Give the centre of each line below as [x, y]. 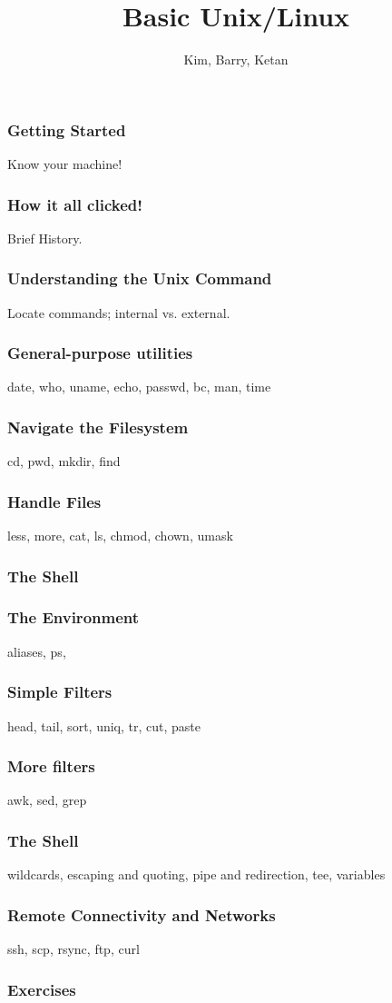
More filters [51, 766]
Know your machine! [65, 164]
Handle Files [54, 501]
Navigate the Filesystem [98, 427]
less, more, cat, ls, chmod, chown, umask [120, 536]
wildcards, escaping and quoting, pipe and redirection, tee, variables [196, 874]
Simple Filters [60, 692]
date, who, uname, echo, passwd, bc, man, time [139, 387]
